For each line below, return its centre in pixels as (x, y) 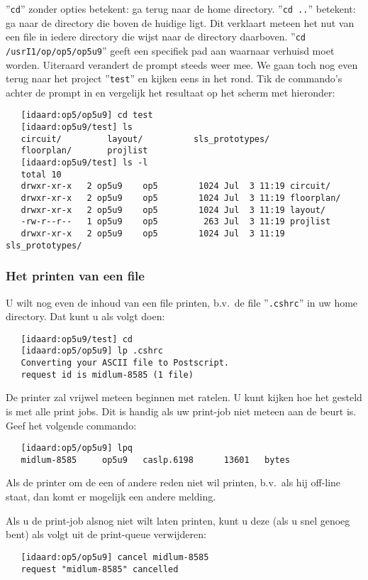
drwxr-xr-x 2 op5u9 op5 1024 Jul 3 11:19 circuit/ (176, 186)
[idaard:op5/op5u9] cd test (87, 115)
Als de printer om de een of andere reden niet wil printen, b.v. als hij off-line (173, 482)
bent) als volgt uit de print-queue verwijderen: (106, 534)
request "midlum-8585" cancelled (100, 569)
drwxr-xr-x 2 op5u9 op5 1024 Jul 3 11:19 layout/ (173, 210)
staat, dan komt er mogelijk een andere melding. (111, 497)
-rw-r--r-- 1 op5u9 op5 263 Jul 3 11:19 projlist (176, 222)
